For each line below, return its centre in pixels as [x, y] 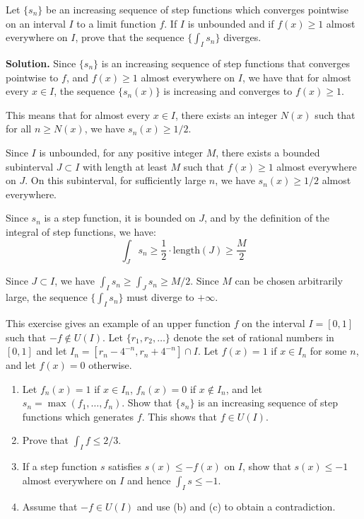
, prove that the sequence [130, 37]
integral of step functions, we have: [81, 231]
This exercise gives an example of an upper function [118, 323]
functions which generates [78, 416]
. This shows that [180, 416]
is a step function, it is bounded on [120, 218]
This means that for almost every [78, 114]
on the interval [274, 323]
